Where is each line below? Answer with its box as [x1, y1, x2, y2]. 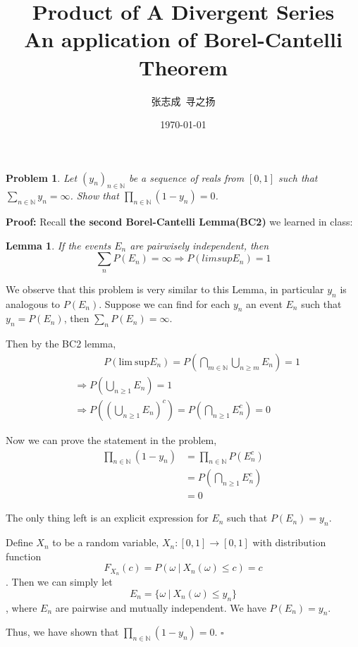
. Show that [70, 188, 119, 203]
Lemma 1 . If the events [6, 238, 111, 252]
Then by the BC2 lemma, [6, 336, 116, 351]
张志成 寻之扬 [151, 93, 216, 108]
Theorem [138, 52, 228, 81]
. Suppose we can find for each [99, 296, 230, 311]
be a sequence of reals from [128, 170, 245, 185]
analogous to [6, 296, 61, 311]
